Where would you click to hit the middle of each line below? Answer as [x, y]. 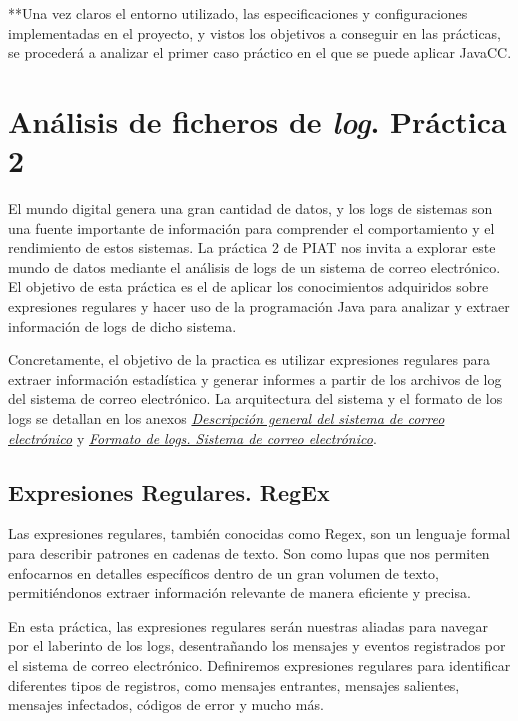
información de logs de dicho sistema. [122, 325]
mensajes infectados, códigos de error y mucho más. [166, 704]
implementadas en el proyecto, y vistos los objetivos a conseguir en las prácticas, [255, 32]
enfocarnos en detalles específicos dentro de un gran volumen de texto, [223, 572]
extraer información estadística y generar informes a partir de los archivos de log [255, 378]
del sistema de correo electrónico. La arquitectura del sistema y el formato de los [255, 398]
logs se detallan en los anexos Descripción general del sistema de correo [226, 418]
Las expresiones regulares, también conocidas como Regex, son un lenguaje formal [259, 533]
